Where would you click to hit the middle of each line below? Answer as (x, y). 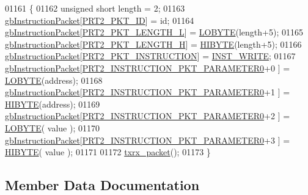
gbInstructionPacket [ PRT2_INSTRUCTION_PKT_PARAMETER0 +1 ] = (148, 92)
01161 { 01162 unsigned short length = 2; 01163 (95, 8)
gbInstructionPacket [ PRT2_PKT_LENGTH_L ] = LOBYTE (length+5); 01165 (154, 32)
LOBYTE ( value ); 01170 (52, 127)
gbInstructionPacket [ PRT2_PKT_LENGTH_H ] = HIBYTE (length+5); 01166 (153, 44)
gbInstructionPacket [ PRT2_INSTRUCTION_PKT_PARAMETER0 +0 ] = (148, 68)
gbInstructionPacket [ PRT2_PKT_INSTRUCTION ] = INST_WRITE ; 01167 (150, 56)
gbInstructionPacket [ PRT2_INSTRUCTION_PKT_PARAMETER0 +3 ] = (148, 140)
